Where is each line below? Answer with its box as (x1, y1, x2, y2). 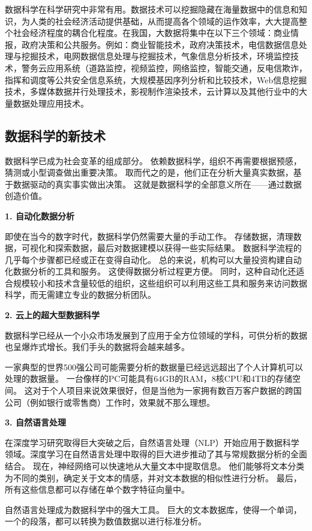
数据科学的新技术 (5, 126, 106, 144)
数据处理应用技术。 (13, 96, 89, 109)
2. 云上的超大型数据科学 (5, 309, 100, 321)
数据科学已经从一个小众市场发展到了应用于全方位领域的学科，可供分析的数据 (5, 328, 307, 341)
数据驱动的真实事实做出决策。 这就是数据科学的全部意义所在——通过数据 (13, 177, 302, 190)
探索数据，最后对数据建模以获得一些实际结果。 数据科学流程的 (55, 242, 302, 254)
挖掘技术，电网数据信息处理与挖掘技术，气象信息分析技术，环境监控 (21, 50, 290, 62)
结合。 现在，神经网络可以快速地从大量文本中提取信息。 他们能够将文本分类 (5, 460, 305, 472)
